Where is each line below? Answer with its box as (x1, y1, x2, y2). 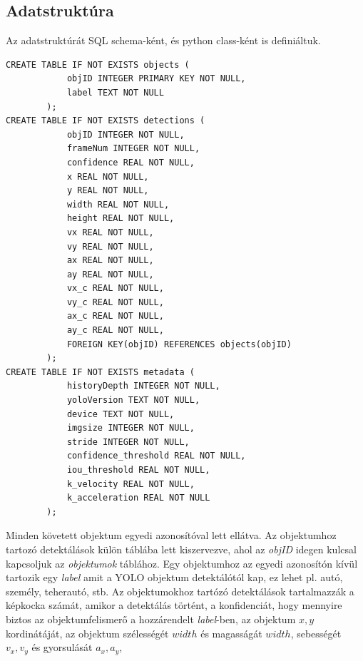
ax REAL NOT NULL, (66, 255, 154, 266)
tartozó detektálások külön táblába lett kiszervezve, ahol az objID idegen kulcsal (6, 541, 357, 556)
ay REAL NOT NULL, (66, 269, 154, 280)
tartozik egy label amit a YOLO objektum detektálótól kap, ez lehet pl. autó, (6, 570, 343, 585)
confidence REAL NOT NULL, (66, 157, 195, 168)
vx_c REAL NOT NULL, (66, 283, 164, 294)
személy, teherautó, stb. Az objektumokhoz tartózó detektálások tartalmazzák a (6, 583, 354, 598)
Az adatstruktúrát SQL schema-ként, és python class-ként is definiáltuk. (6, 33, 321, 48)
